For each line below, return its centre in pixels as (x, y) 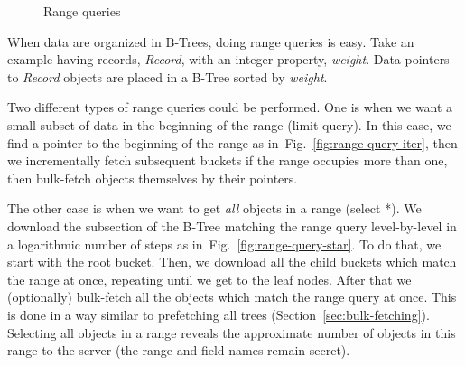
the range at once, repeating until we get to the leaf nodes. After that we (209, 279)
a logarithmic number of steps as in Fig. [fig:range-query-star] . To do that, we (224, 244)
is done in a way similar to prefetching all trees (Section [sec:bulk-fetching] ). (219, 314)
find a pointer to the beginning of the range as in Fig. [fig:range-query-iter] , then (232, 142)
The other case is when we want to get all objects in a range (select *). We (214, 208)
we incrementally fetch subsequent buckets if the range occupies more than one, (228, 160)
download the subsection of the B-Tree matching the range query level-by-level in (232, 225)
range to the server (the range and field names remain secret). (179, 350)
